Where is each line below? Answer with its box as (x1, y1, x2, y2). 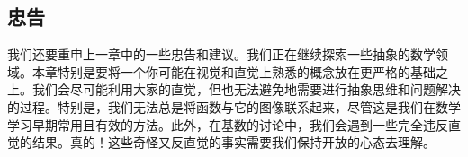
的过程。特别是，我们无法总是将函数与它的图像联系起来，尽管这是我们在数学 (7, 97, 461, 116)
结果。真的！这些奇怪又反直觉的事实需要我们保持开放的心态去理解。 (31, 133, 436, 152)
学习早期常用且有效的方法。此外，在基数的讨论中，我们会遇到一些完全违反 (7, 115, 448, 134)
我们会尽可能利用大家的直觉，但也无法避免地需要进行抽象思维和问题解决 (31, 80, 461, 99)
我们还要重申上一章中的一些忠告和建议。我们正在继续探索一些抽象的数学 (7, 45, 436, 64)
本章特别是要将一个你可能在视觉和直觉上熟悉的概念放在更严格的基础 (31, 62, 436, 81)
